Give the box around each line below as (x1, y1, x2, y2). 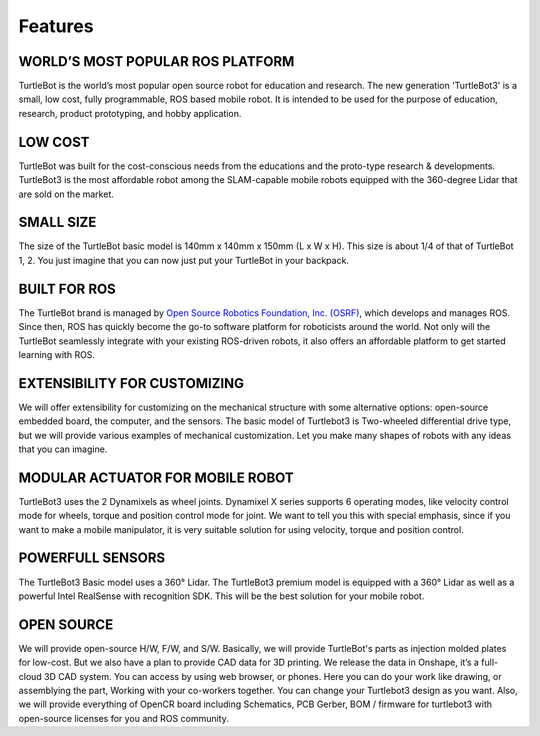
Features (18, 15, 94, 37)
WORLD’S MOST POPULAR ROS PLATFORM (18, 53, 295, 70)
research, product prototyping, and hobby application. (18, 107, 242, 119)
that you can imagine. (18, 443, 108, 455)
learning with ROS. (18, 348, 95, 360)
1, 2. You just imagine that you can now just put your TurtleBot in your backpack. (18, 254, 350, 266)
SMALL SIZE (18, 214, 97, 231)
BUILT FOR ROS (18, 280, 117, 297)
